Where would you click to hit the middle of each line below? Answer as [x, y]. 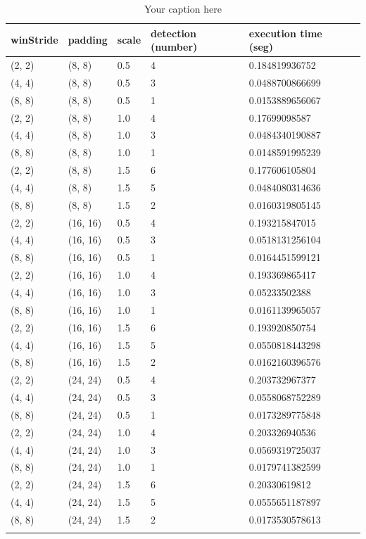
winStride [34, 40]
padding [88, 40]
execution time [285, 33]
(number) [174, 47]
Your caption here [183, 8]
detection [173, 33]
